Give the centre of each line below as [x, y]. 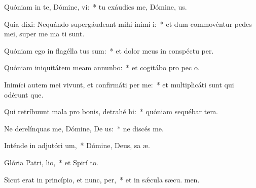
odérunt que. [24, 94]
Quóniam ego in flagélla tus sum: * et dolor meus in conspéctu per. [109, 50]
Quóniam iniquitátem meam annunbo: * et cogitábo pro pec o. [102, 67]
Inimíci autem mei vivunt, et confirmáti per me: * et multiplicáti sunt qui [119, 84]
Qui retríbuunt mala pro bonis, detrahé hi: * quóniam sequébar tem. [111, 111]
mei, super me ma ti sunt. [44, 34]
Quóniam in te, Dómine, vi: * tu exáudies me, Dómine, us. [96, 7]
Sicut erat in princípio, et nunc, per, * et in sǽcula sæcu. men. [102, 179]
